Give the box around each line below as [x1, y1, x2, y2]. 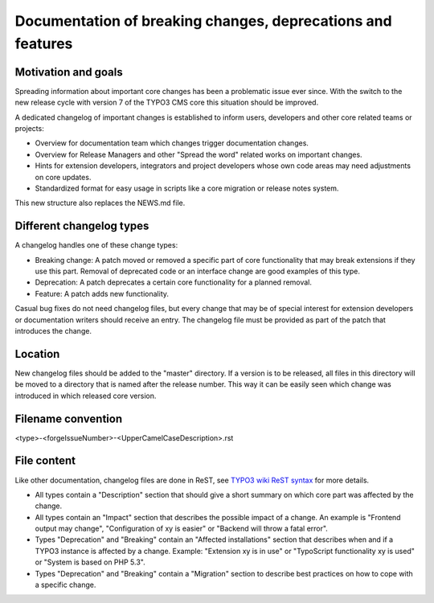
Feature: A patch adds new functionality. [35, 289, 169, 298]
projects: [14, 124, 44, 133]
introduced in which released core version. [14, 391, 157, 400]
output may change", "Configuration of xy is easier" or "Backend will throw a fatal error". [35, 523, 329, 534]
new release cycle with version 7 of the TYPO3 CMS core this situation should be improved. [14, 97, 319, 108]
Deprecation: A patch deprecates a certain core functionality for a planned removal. [35, 277, 313, 287]
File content [14, 454, 76, 468]
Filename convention [14, 412, 123, 425]
